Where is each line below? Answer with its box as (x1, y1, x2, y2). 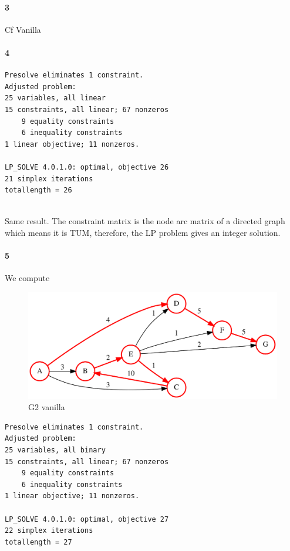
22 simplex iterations (5, 526, 93, 535)
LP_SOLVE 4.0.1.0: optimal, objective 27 (5, 515, 169, 523)
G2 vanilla (28, 401, 65, 413)
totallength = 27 (5, 538, 72, 546)
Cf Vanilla (5, 23, 41, 35)
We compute (5, 272, 50, 284)
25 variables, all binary (5, 446, 106, 455)
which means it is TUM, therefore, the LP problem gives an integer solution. (5, 226, 281, 238)
